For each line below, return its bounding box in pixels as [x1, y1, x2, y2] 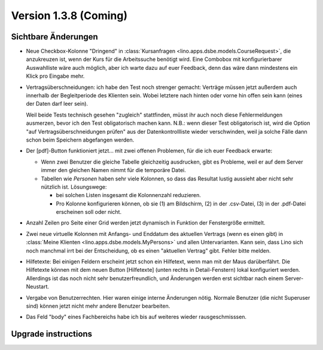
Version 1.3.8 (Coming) [11, 9, 128, 22]
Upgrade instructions [11, 329, 93, 339]
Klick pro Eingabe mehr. [26, 72, 85, 80]
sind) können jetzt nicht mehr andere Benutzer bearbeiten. [26, 302, 170, 309]
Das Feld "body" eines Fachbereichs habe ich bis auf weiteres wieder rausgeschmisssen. [26, 314, 247, 321]
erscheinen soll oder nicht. [56, 208, 122, 216]
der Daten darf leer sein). [26, 100, 89, 108]
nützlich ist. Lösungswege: [41, 183, 107, 191]
